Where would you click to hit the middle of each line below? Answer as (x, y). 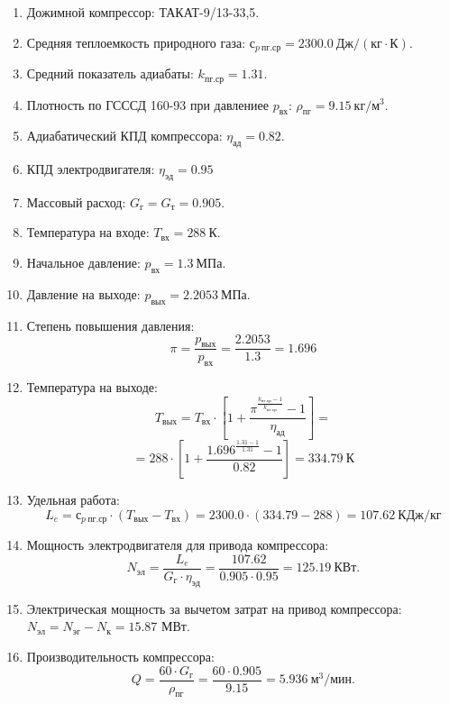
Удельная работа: (73, 500)
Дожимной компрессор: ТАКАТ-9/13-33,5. (143, 12)
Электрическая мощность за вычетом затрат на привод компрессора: (214, 608)
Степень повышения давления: (110, 325)
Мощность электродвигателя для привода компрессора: (178, 545)
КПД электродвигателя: (91, 169)
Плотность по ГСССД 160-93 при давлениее (147, 104)
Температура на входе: (88, 232)
